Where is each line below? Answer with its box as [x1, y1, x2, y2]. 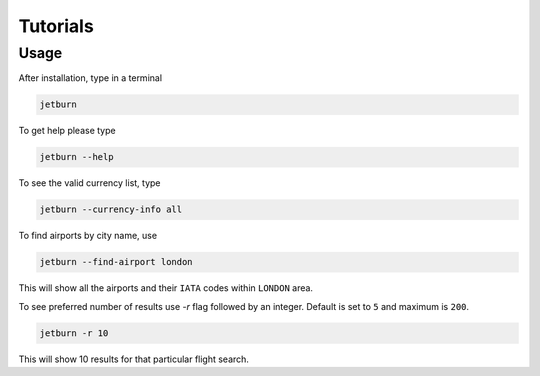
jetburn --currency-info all [39, 204, 183, 215]
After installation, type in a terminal [18, 72, 163, 84]
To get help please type [18, 125, 116, 137]
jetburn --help [39, 151, 114, 163]
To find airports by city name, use [18, 230, 158, 242]
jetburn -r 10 [39, 327, 109, 339]
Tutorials [18, 15, 94, 37]
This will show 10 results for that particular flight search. [18, 353, 250, 365]
